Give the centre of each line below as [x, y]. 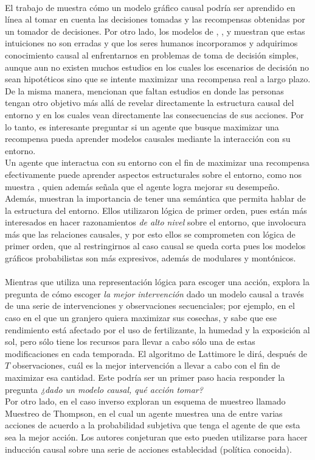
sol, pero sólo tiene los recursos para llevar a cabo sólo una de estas [130, 341]
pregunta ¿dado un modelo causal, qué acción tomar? [104, 389]
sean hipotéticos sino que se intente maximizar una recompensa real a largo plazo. [158, 79]
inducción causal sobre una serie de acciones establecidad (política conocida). [148, 449]
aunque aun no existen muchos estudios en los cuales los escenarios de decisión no [157, 67]
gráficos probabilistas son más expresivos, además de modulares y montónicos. [151, 258]
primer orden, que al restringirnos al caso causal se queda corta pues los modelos [155, 246]
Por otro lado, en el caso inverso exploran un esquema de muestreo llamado [145, 401]
